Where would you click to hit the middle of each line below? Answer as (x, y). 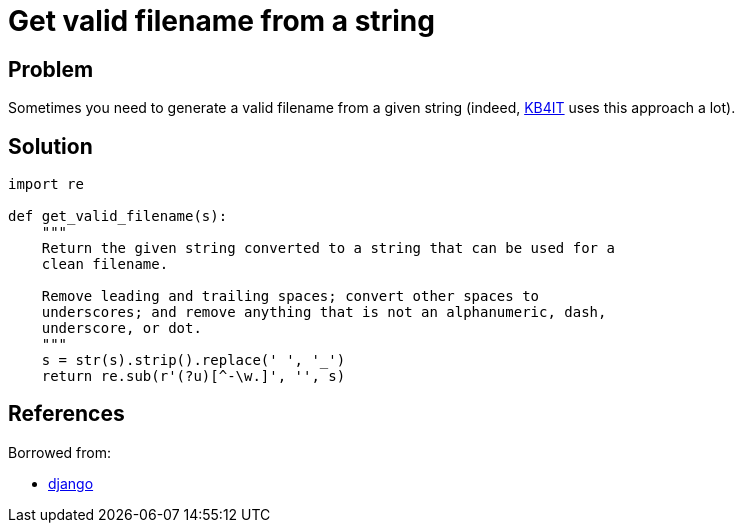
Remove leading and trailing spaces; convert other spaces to (290, 296)
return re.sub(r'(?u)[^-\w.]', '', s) (193, 376)
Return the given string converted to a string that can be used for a (328, 248)
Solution (50, 146)
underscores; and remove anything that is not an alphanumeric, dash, (324, 312)
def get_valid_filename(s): (118, 216)
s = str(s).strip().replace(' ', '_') (193, 360)
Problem (51, 69)
